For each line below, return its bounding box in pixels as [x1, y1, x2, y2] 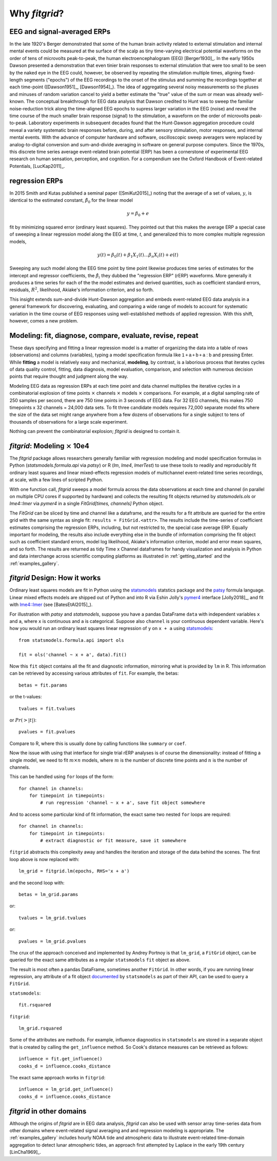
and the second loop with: [9, 880, 65, 886]
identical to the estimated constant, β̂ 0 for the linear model [9, 197, 133, 204]
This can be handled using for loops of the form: [9, 773, 114, 780]
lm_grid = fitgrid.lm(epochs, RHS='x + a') [18, 868, 130, 874]
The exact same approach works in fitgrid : [9, 1075, 106, 1080]
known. [9, 98, 25, 105]
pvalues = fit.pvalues [18, 729, 76, 735]
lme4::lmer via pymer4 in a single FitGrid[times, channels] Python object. [9, 501, 164, 507]
